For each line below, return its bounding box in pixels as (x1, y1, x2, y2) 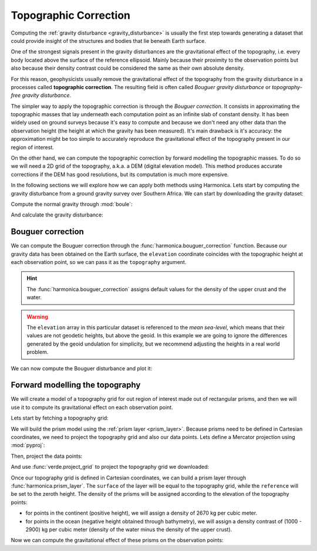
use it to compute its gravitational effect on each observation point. (11, 404, 173, 411)
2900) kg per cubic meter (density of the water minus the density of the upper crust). (25, 526, 232, 533)
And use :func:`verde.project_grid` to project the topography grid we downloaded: (11, 464, 210, 471)
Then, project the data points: (11, 452, 83, 459)
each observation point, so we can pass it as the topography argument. (11, 259, 187, 266)
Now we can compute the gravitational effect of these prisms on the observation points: (11, 537, 224, 544)
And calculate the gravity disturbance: (11, 211, 104, 218)
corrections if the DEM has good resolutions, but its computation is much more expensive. (11, 171, 229, 178)
